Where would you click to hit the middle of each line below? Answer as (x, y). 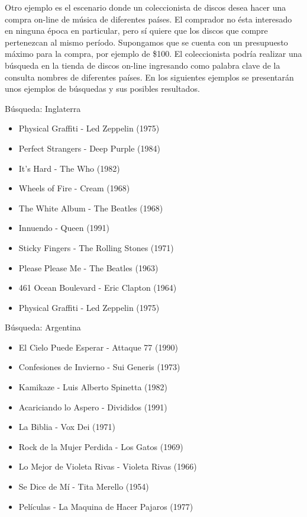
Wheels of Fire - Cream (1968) (74, 188)
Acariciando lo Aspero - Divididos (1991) (93, 407)
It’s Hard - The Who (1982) (69, 168)
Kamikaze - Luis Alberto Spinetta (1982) (93, 387)
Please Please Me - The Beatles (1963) (88, 267)
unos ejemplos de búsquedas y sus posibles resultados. (102, 89)
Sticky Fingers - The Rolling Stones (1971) (96, 247)
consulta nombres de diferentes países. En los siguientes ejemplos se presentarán (149, 77)
